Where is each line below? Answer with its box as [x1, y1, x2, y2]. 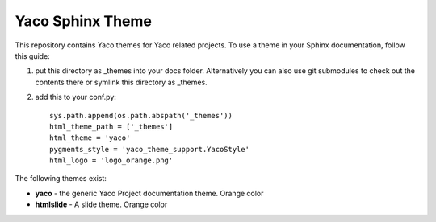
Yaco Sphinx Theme [15, 12, 153, 30]
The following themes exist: [15, 174, 107, 183]
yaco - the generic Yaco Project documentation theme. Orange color [35, 188, 264, 198]
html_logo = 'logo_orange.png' [49, 156, 174, 165]
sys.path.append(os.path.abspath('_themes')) [49, 111, 233, 120]
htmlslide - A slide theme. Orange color [35, 199, 168, 209]
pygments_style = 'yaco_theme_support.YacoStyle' [49, 145, 250, 154]
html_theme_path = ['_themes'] [49, 121, 174, 131]
